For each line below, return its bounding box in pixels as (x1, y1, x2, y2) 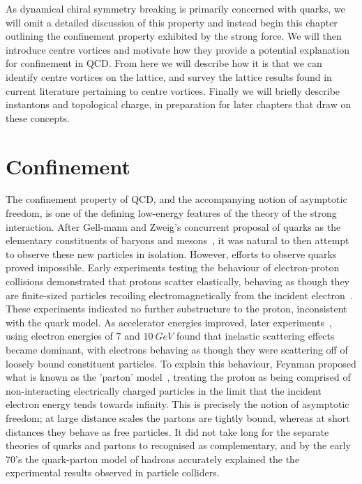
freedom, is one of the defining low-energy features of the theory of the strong (6, 206, 337, 220)
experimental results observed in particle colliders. (6, 465, 220, 480)
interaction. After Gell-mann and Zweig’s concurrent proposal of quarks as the (6, 219, 341, 234)
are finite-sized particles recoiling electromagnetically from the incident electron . (6, 287, 353, 302)
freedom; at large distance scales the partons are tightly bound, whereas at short (6, 410, 350, 425)
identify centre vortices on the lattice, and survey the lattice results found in (6, 69, 332, 84)
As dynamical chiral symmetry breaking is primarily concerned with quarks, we (6, 1, 345, 15)
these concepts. (6, 110, 70, 125)
